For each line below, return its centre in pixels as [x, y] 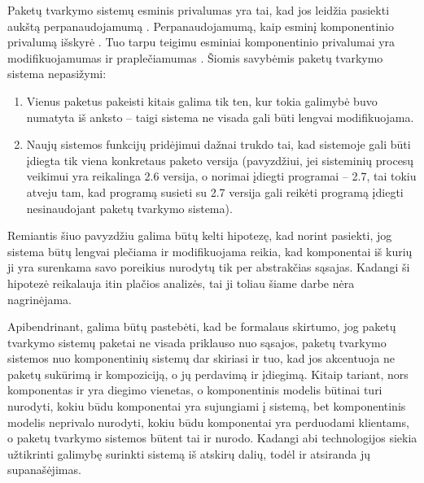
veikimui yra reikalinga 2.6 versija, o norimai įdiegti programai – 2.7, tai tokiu [221, 176]
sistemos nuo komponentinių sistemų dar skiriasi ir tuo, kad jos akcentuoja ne [201, 358]
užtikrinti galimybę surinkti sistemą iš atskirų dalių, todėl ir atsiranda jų [189, 453]
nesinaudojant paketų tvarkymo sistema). [129, 208]
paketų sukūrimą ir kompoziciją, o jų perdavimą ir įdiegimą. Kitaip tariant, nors [208, 374]
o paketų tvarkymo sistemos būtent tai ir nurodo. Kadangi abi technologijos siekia [212, 438]
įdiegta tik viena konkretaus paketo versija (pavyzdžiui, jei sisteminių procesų [220, 160]
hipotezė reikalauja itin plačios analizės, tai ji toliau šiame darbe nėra [181, 283]
